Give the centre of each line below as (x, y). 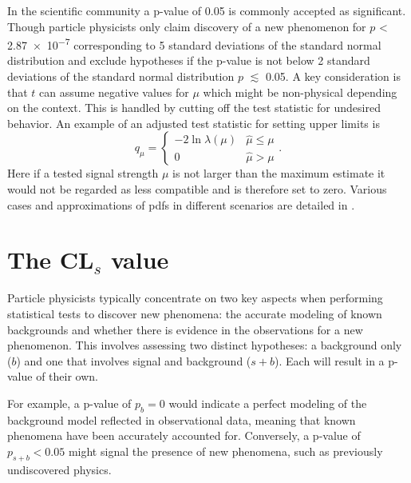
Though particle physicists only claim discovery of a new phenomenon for (187, 26)
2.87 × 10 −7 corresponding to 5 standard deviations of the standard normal (194, 44)
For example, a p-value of (69, 403)
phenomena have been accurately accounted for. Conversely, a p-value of (184, 435)
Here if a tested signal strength (83, 173)
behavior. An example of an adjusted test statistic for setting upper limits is (194, 123)
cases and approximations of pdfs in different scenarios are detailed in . (181, 204)
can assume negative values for (114, 92)
